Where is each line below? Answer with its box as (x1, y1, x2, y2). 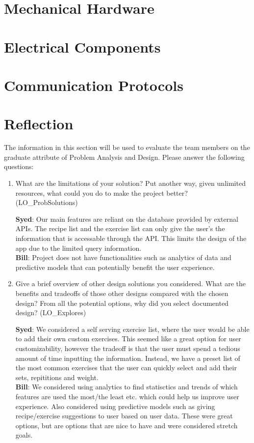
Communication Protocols (4, 75, 183, 95)
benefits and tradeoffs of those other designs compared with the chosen (15, 288, 229, 298)
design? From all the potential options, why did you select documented (15, 297, 229, 308)
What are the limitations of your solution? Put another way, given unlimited (15, 178, 246, 188)
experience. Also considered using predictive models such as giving (15, 401, 215, 411)
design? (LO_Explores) (15, 307, 86, 318)
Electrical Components (4, 36, 161, 57)
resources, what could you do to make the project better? (15, 187, 188, 198)
